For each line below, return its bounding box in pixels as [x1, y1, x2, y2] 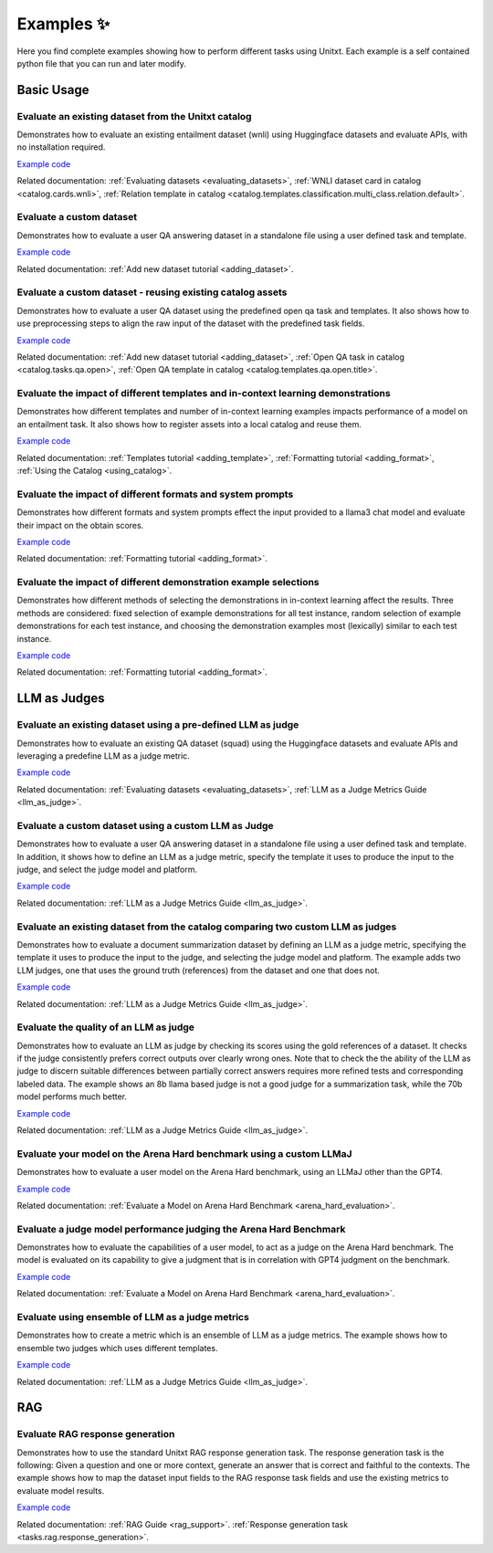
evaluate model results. [16, 1485, 105, 1496]
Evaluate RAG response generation [16, 1428, 175, 1441]
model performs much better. [16, 1091, 128, 1102]
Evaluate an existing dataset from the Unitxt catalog [16, 110, 252, 122]
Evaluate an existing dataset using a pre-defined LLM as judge [16, 719, 299, 731]
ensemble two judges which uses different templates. [16, 1342, 218, 1353]
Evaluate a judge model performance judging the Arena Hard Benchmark [16, 1222, 346, 1235]
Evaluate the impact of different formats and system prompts [16, 488, 294, 500]
